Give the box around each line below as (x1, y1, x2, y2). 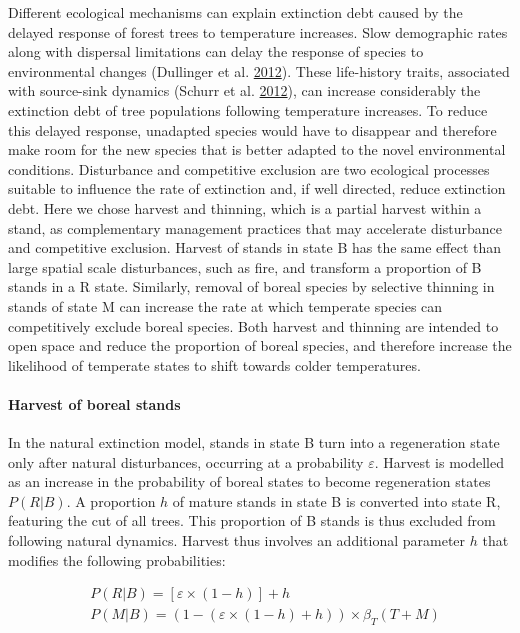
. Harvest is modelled (374, 451, 505, 472)
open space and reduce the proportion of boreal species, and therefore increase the (8, 335, 512, 356)
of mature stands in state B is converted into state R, (172, 490, 501, 511)
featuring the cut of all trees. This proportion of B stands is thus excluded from (8, 510, 496, 531)
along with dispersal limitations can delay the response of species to (8, 41, 424, 62)
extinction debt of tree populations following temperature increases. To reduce (8, 99, 488, 120)
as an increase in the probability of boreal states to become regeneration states (8, 471, 491, 492)
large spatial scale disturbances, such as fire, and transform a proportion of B (8, 256, 482, 277)
